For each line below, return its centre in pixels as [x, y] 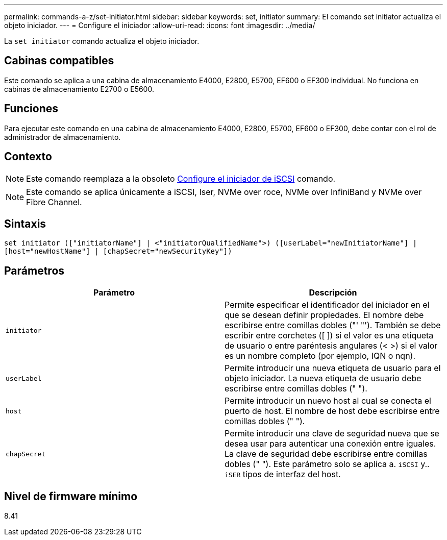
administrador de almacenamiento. [63, 137]
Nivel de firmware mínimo [71, 496]
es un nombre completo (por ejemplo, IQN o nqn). [320, 356]
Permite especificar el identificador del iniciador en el [327, 305]
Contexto [28, 157]
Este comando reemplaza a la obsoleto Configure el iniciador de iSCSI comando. [181, 178]
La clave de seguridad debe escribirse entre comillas [326, 454]
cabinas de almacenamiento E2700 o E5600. [79, 89]
